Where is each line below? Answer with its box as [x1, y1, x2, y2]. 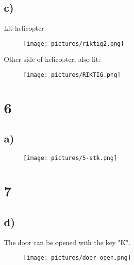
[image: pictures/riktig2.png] [23, 40, 124, 47]
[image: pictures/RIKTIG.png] [23, 71, 121, 79]
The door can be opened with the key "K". [4, 237, 131, 247]
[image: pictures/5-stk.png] [23, 155, 117, 162]
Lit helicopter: [4, 23, 46, 33]
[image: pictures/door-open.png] [23, 254, 131, 262]
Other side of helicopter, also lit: [4, 54, 100, 64]
